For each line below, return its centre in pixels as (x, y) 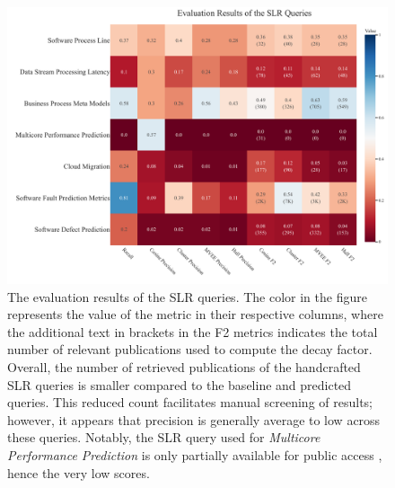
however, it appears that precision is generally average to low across (194, 419)
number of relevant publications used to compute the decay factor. (190, 349)
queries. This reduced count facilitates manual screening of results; (190, 402)
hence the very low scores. (79, 472)
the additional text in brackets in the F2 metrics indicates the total (193, 331)
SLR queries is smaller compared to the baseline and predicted (180, 384)
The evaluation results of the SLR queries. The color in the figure (187, 296)
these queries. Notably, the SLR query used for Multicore (164, 437)
